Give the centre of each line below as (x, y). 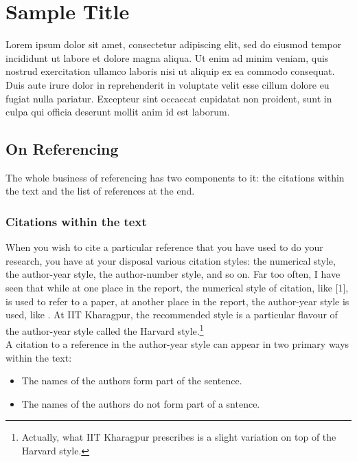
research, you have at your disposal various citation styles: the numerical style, (171, 260)
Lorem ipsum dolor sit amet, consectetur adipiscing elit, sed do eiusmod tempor (174, 44)
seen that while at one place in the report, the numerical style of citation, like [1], (177, 288)
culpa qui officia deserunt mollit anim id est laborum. (118, 112)
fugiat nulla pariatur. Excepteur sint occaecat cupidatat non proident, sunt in (169, 98)
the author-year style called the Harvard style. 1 (105, 329)
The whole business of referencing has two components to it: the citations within (175, 177)
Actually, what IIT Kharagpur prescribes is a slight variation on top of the (179, 437)
